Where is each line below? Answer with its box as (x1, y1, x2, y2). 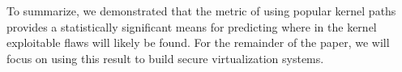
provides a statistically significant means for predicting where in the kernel (6, 18, 377, 35)
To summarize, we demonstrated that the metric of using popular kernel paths (6, 2, 396, 19)
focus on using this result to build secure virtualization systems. (6, 49, 324, 66)
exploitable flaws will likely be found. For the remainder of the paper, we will (6, 34, 390, 51)
